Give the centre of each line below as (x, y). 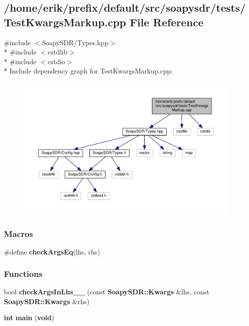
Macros (18, 234)
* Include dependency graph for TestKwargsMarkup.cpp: (88, 71)
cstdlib (58, 52)
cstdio (57, 61)
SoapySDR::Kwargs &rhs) (47, 301)
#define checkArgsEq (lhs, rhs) (52, 252)
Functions (23, 273)
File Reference (167, 22)
